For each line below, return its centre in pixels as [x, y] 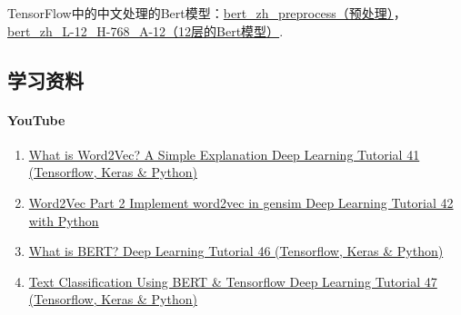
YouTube [36, 119]
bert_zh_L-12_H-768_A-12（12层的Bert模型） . [145, 30]
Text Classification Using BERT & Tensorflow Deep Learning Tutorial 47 [233, 281]
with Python [64, 220]
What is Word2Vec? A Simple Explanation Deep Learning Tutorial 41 [224, 154]
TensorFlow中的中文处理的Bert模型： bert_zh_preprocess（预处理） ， [207, 13]
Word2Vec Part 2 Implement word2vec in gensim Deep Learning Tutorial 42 [241, 202]
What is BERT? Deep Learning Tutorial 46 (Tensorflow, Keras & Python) [236, 251]
